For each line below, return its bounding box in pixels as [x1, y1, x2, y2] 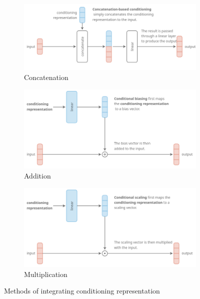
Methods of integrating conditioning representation [4, 285, 160, 296]
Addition [24, 170, 51, 181]
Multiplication [24, 268, 67, 279]
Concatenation [24, 71, 68, 82]
